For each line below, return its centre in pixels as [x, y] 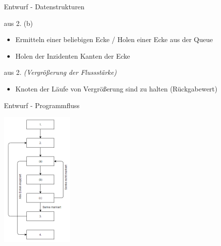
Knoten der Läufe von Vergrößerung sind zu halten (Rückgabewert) [116, 88]
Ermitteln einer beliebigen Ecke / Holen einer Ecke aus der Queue [114, 39]
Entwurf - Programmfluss [42, 105]
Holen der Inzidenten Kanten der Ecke [73, 56]
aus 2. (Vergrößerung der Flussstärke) [60, 72]
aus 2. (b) [19, 23]
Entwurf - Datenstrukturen [44, 6]
